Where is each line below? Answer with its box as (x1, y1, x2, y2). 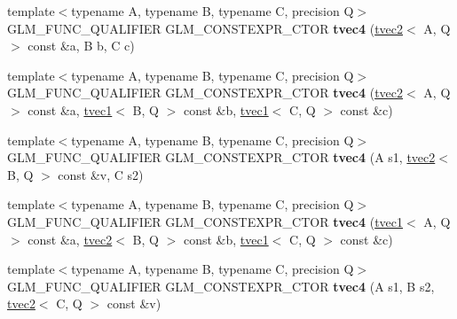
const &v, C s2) (58, 165, 144, 183)
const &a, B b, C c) (28, 36, 135, 55)
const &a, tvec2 (28, 230, 113, 248)
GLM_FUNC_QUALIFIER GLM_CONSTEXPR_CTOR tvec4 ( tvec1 (7, 212, 404, 230)
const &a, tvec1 (28, 100, 113, 119)
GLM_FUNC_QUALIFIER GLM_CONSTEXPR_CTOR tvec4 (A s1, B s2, (7, 276, 435, 295)
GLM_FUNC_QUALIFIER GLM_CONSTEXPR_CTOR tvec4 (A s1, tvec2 (7, 148, 436, 167)
